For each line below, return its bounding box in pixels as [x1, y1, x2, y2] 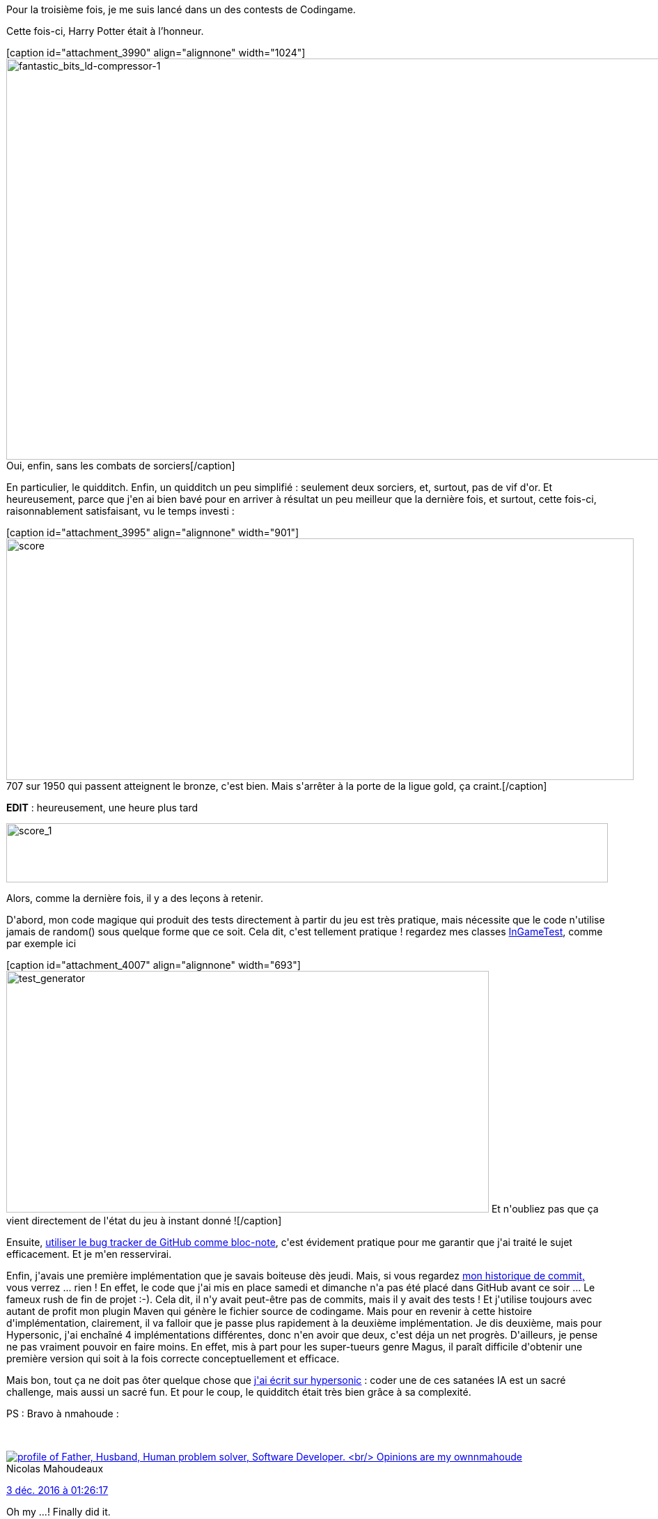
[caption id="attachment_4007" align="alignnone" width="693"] [6, 959, 301, 971]
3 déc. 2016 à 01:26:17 [6, 1484, 109, 1496]
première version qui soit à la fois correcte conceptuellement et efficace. [6, 1353, 340, 1364]
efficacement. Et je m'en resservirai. [6, 1248, 172, 1260]
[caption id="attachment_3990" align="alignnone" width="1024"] [6, 47, 306, 59]
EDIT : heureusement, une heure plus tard [6, 802, 198, 813]
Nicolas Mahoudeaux [6, 1463, 104, 1474]
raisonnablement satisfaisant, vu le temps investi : [6, 505, 235, 517]
